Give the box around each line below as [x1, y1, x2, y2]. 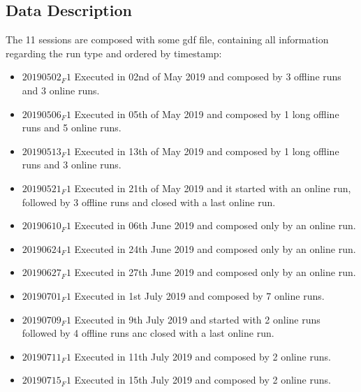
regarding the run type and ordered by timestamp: [6, 45, 222, 60]
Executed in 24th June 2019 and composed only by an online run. [74, 241, 356, 256]
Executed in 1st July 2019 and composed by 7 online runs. [74, 288, 325, 303]
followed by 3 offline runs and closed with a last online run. [22, 194, 276, 209]
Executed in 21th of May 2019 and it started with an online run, [74, 180, 351, 195]
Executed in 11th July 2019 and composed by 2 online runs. [74, 349, 331, 363]
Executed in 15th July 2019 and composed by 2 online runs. [74, 372, 331, 387]
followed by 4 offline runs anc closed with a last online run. [22, 326, 274, 340]
